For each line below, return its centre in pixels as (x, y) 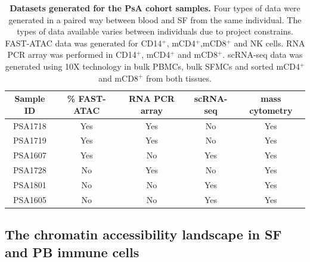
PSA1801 (30, 184)
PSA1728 (30, 170)
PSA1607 (30, 155)
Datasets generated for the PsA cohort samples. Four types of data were (155, 8)
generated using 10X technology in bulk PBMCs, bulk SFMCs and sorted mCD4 (152, 66)
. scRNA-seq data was (263, 54)
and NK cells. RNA (269, 43)
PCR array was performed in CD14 (72, 54)
